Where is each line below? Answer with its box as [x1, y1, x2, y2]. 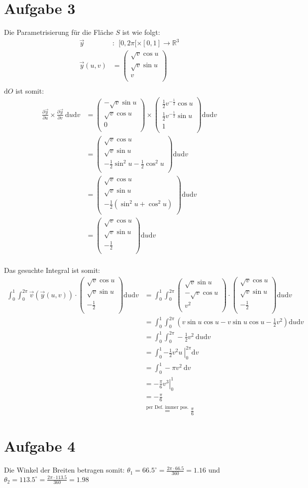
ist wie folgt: [122, 27, 160, 37]
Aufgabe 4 [4, 436, 76, 456]
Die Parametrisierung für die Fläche [4, 27, 113, 37]
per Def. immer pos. [146, 404, 189, 410]
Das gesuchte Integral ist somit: [4, 265, 101, 275]
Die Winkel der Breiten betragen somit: [4, 465, 125, 475]
